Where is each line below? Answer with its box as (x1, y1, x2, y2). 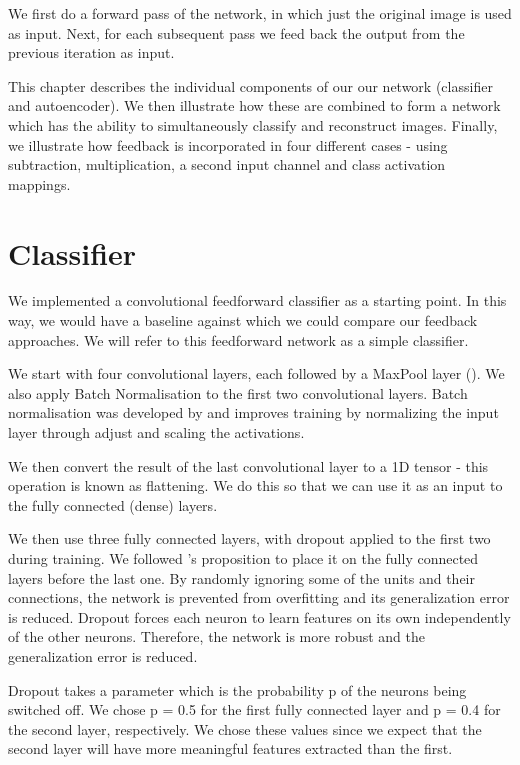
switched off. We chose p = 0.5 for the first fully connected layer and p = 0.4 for (8, 699, 501, 720)
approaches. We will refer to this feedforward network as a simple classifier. (8, 329, 469, 350)
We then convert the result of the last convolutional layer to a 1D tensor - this (8, 455, 489, 476)
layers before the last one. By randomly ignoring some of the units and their (8, 567, 475, 588)
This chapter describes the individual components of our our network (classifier (8, 75, 493, 96)
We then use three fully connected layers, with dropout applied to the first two (8, 528, 491, 549)
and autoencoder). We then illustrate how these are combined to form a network (8, 95, 501, 116)
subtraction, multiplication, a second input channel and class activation (8, 154, 446, 175)
